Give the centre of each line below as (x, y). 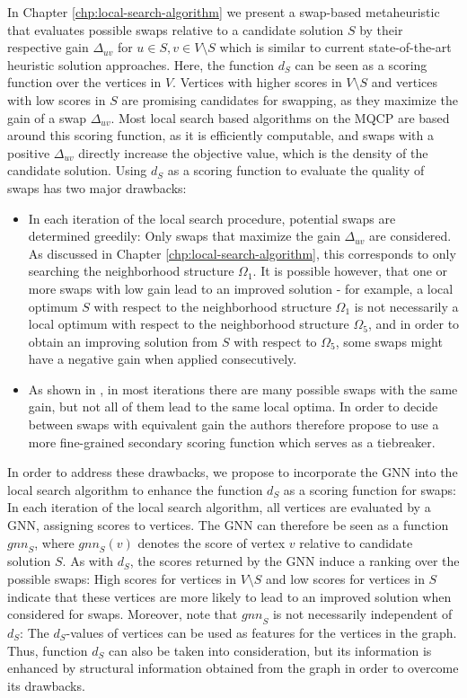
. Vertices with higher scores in (257, 82)
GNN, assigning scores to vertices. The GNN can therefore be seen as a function (228, 525)
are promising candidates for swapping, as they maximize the (290, 99)
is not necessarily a (406, 306)
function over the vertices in (84, 82)
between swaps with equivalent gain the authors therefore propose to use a (233, 424)
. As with (88, 561)
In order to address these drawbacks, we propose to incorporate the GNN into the (233, 472)
